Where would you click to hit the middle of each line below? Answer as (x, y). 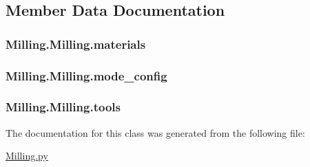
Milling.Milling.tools (63, 107)
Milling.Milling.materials (76, 44)
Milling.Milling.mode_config (86, 75)
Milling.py (27, 156)
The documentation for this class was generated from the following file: (155, 132)
